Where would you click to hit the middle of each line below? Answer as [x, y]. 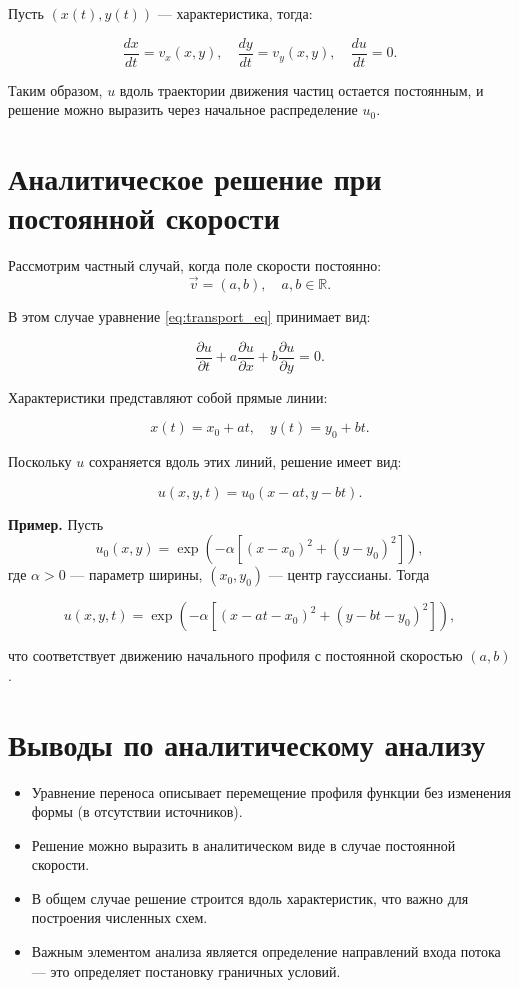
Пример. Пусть [56, 523]
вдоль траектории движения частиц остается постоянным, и [301, 89]
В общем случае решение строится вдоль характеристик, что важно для [250, 897]
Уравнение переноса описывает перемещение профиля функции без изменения [271, 791]
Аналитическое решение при [195, 178]
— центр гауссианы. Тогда [349, 574]
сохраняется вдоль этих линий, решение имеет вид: [245, 461]
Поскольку [40, 461]
